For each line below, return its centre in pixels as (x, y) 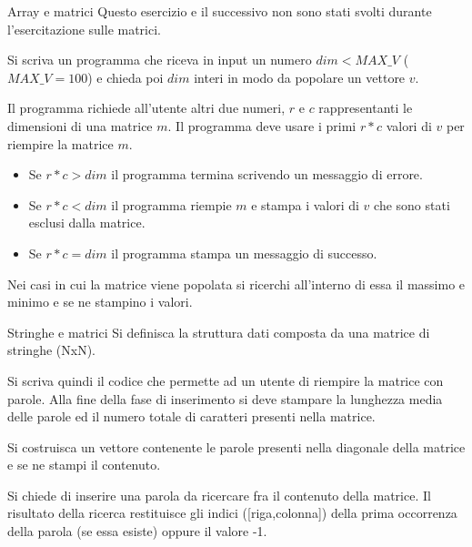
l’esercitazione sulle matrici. (84, 29)
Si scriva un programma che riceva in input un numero (160, 60)
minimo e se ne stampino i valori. (100, 302)
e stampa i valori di (305, 204)
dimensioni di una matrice (80, 125)
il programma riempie (171, 204)
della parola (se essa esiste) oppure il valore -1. (137, 531)
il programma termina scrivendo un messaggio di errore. (267, 174)
